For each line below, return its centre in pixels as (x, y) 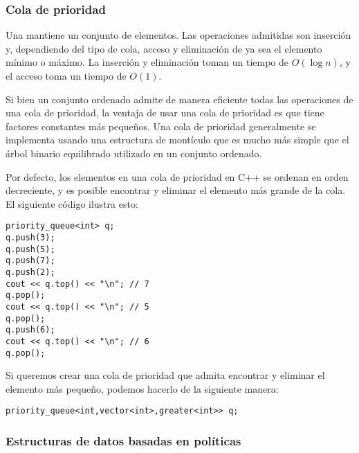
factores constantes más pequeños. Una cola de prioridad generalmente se (161, 126)
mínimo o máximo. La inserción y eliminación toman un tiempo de (147, 62)
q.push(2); (30, 272)
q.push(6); (30, 330)
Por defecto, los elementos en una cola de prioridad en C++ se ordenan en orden (177, 176)
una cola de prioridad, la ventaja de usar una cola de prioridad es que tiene (165, 113)
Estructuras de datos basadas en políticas (123, 440)
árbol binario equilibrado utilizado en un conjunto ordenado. (134, 153)
